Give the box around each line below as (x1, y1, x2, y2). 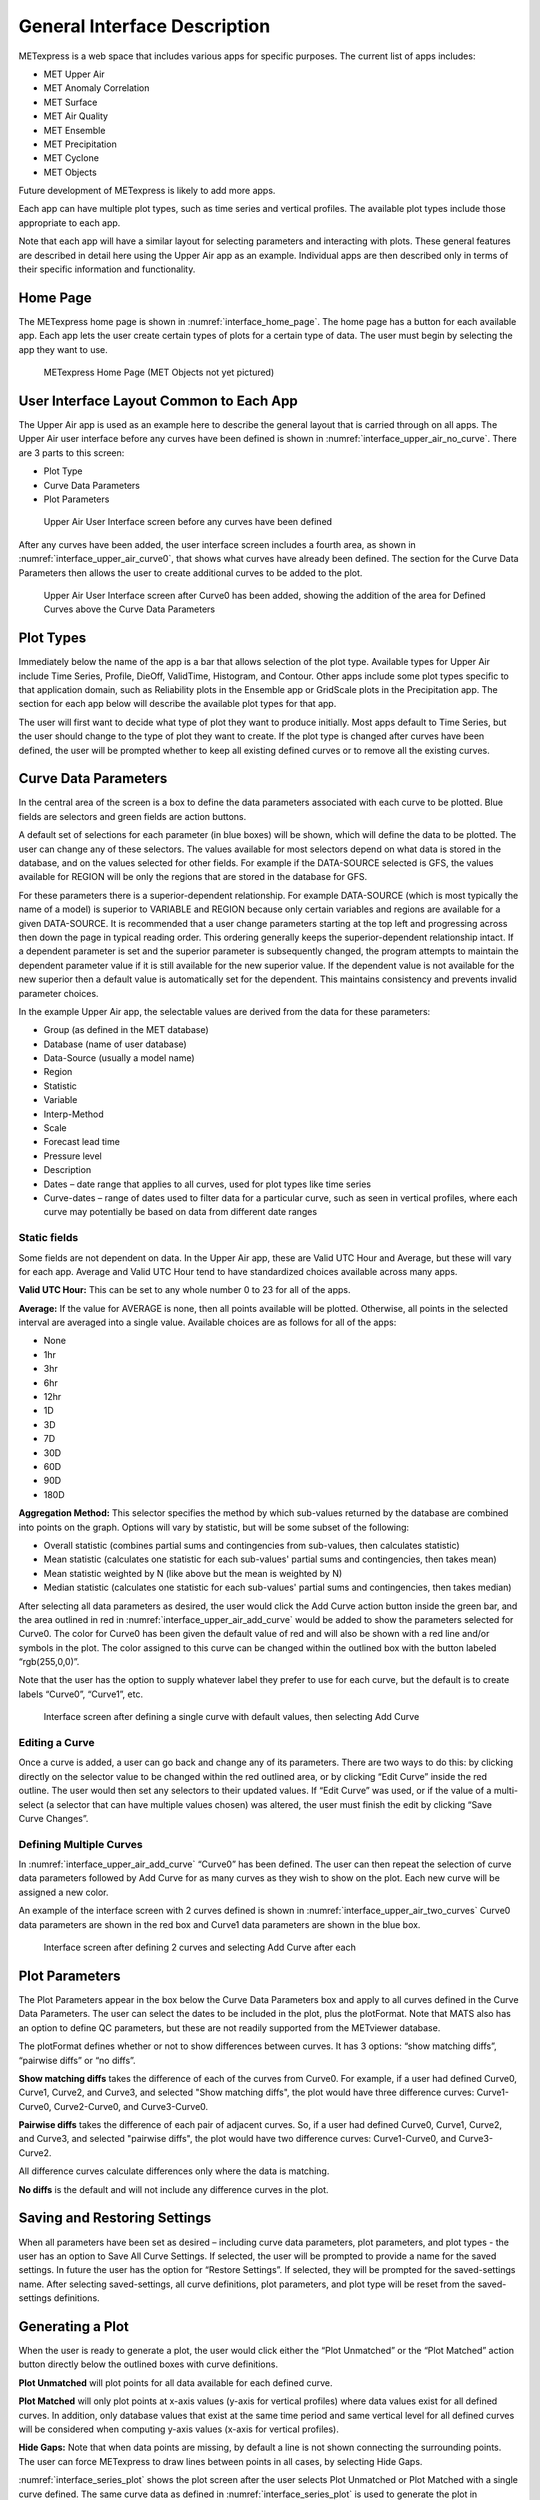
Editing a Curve (18, 1736, 95, 1750)
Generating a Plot (18, 2318, 130, 2335)
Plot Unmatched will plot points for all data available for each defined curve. (18, 2376, 334, 2389)
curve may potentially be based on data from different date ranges (43, 1206, 318, 1218)
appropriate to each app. (18, 216, 121, 229)
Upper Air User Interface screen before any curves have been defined (43, 516, 333, 528)
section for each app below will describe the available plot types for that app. (18, 698, 337, 710)
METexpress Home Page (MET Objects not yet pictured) (43, 366, 275, 379)
